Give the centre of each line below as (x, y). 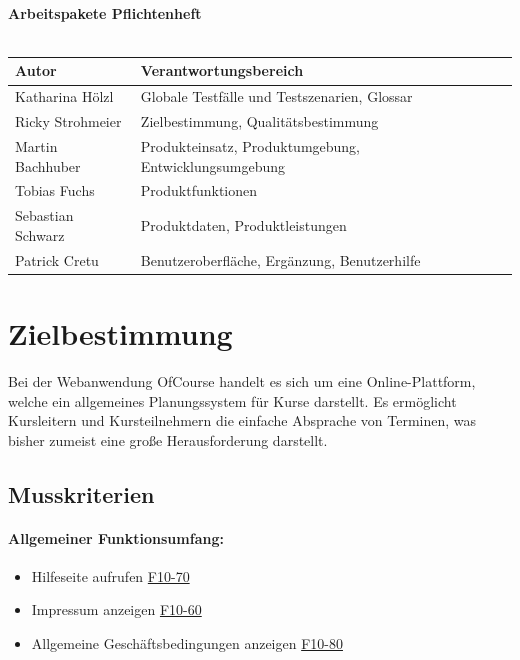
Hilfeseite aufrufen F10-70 (110, 575)
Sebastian (44, 215)
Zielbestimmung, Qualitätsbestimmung (259, 121)
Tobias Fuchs (55, 190)
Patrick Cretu (57, 259)
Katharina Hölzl (64, 96)
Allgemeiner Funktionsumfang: (116, 537)
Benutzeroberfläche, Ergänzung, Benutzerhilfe (280, 259)
